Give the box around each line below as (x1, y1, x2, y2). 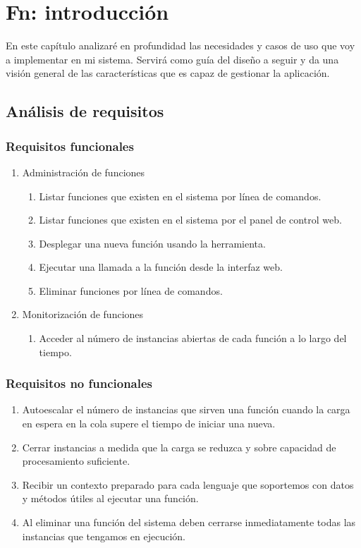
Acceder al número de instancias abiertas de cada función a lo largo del (39, 331, 347, 346)
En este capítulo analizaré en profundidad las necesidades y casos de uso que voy (6, 38, 355, 53)
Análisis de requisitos (6, 100, 164, 122)
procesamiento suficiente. (22, 453, 130, 468)
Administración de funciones (22, 164, 145, 179)
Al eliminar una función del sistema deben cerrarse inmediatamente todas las (22, 515, 356, 530)
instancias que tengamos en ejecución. (22, 528, 186, 543)
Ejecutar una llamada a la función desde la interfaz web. (39, 260, 283, 274)
